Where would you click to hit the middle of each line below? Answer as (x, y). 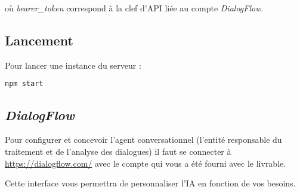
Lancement (39, 40)
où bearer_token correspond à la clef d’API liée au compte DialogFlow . (134, 8)
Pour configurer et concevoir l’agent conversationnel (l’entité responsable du (143, 140)
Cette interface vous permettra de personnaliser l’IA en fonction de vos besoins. (150, 183)
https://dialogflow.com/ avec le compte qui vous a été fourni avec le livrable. (146, 163)
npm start (24, 84)
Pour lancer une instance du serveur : (73, 65)
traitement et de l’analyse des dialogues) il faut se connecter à (118, 151)
